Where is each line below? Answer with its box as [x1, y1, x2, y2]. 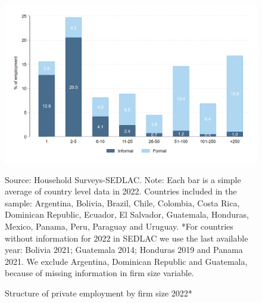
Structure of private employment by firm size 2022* [5, 286, 192, 299]
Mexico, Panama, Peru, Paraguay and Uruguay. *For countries [5, 219, 233, 232]
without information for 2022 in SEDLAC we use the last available [5, 231, 248, 244]
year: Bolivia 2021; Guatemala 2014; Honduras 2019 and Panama [5, 243, 243, 256]
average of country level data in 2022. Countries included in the [5, 185, 237, 197]
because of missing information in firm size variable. [5, 267, 194, 279]
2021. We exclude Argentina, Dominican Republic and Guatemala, [5, 255, 248, 267]
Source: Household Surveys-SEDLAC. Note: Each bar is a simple [5, 173, 241, 185]
